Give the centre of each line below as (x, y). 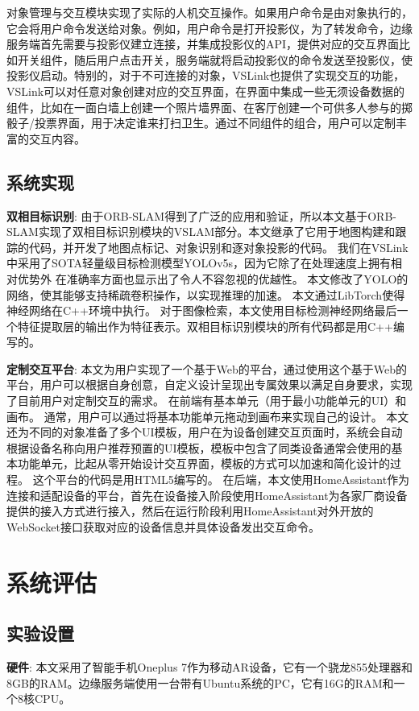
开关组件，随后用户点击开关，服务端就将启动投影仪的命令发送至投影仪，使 (215, 59)
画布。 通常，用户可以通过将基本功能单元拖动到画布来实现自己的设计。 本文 (208, 416)
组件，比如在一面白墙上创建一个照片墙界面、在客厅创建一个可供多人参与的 (204, 107)
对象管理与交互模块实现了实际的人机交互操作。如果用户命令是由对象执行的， (209, 12)
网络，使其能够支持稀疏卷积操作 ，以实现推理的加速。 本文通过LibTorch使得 (206, 294)
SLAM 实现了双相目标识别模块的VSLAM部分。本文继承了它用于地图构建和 (201, 231)
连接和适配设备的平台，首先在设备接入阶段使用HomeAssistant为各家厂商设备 (207, 495)
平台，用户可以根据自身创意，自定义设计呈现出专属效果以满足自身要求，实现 (209, 384)
